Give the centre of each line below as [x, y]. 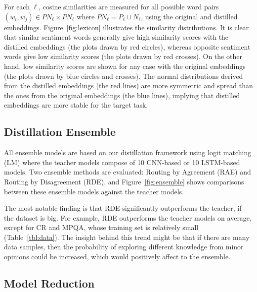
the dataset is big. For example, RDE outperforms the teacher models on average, [128, 217]
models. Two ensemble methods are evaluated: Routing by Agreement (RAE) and [128, 172]
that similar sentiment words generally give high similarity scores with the [116, 37]
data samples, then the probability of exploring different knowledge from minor [124, 247]
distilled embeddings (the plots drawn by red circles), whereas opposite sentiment [127, 46]
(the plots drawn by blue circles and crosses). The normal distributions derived [124, 76]
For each [17, 6]
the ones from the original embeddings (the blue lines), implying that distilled [122, 95]
